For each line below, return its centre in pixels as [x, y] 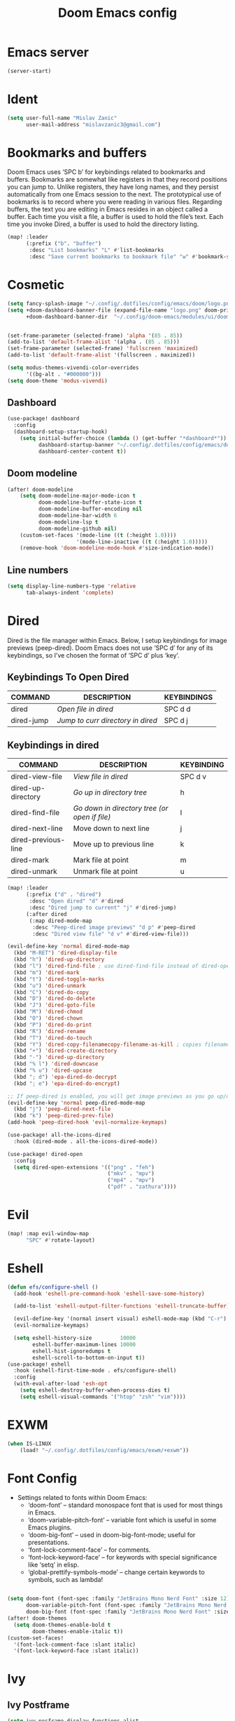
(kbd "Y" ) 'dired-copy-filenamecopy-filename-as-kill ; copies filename [122, 1044]
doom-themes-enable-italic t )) [78, 1631]
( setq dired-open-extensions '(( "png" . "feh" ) [84, 1167]
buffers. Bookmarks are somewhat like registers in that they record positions [117, 180]
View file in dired [100, 777]
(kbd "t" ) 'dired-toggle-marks [59, 979]
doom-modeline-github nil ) [78, 529]
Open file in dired [85, 709]
